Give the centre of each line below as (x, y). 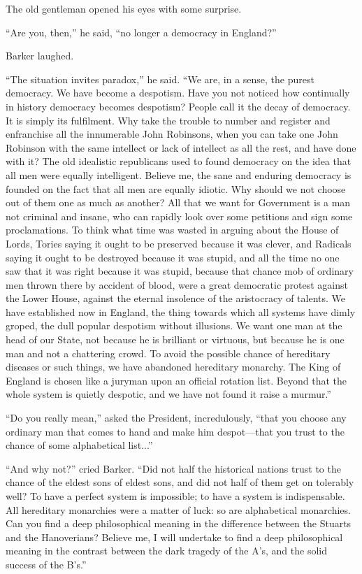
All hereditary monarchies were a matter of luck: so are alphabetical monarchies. (178, 509)
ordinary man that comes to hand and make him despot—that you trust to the (175, 431)
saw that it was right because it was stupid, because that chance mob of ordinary (180, 271)
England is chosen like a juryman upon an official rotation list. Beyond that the (176, 380)
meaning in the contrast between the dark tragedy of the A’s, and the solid (167, 551)
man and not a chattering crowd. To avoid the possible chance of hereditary (168, 353)
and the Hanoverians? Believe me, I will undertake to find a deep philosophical (174, 537)
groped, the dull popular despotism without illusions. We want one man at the (174, 325)
